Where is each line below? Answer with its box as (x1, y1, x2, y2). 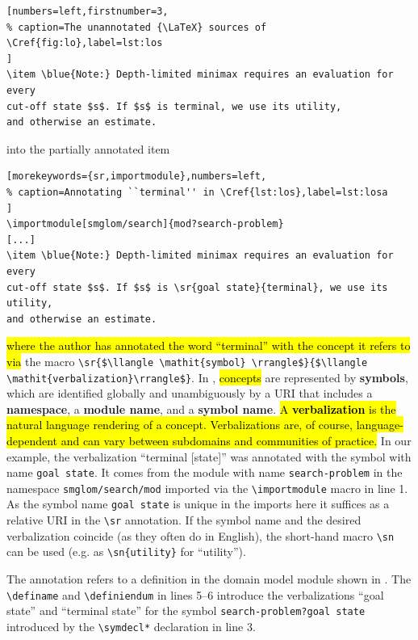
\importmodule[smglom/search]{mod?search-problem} (6, 218, 284, 230)
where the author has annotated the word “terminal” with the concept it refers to (6, 337, 411, 354)
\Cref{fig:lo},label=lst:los (6, 37, 163, 49)
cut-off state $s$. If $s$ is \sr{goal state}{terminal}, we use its (6, 281, 388, 293)
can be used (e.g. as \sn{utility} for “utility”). (6, 543, 246, 560)
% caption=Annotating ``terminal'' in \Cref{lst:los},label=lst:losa (6, 186, 388, 198)
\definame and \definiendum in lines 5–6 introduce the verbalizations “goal (6, 586, 384, 603)
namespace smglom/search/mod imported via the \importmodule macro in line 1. (6, 479, 408, 496)
